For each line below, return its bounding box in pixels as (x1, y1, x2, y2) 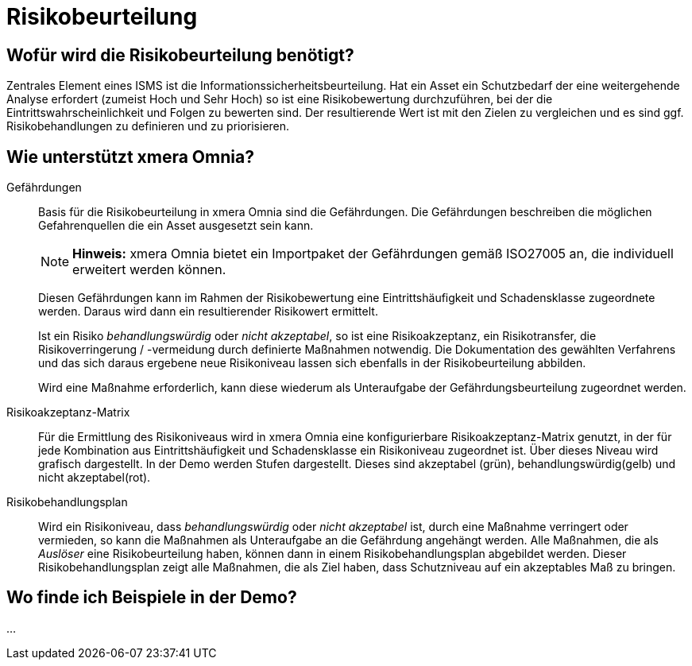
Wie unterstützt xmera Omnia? (6, 146, 254, 167)
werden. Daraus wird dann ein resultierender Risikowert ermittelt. (38, 304, 378, 319)
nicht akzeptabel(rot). (38, 470, 151, 485)
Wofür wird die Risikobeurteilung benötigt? (6, 45, 354, 65)
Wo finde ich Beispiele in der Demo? (6, 587, 297, 608)
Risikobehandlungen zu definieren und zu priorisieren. (6, 119, 290, 134)
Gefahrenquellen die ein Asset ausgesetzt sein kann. (38, 219, 314, 233)
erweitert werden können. (72, 261, 226, 278)
